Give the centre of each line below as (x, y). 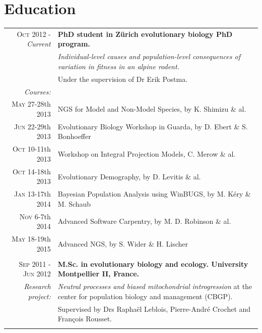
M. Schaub (74, 203)
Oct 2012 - (34, 34)
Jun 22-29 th (32, 126)
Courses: (37, 91)
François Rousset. (85, 319)
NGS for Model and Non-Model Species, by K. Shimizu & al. (152, 109)
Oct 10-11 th (31, 149)
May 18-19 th (31, 239)
